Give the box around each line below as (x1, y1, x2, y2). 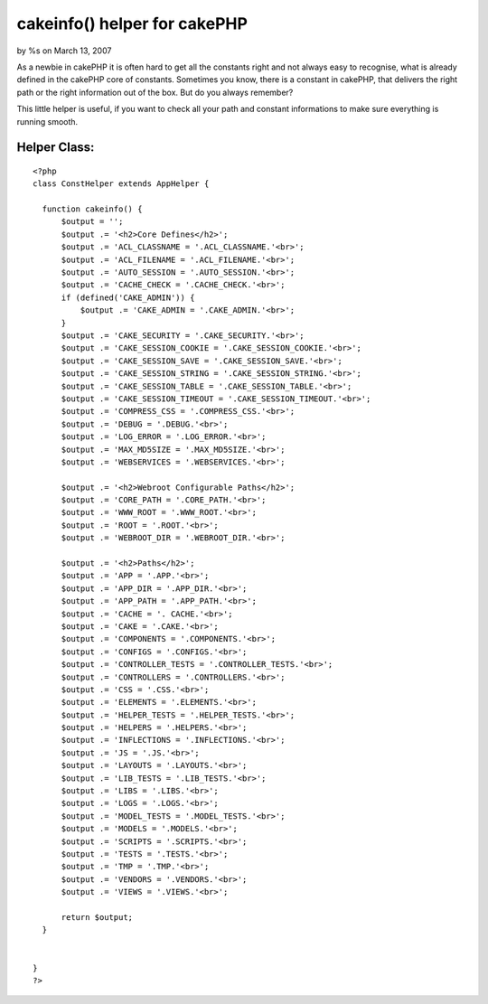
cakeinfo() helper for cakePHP (16, 14, 249, 33)
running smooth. (16, 116, 79, 127)
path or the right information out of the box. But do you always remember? (16, 87, 294, 98)
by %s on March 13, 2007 (16, 45, 112, 56)
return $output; (61, 912, 134, 922)
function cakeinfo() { (42, 204, 143, 214)
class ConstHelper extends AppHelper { (33, 179, 210, 189)
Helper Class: (16, 140, 95, 155)
